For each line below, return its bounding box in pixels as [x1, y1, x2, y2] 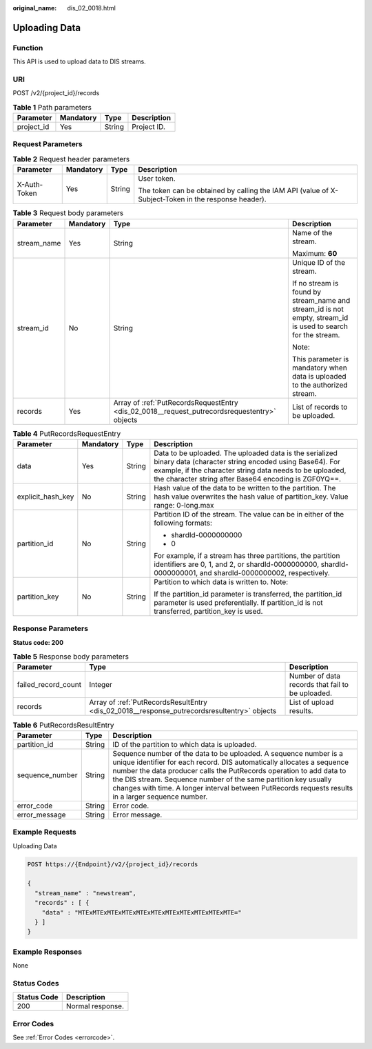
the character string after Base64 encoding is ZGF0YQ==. [154, 474, 341, 483]
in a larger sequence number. [112, 792, 208, 801]
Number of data [289, 671, 341, 681]
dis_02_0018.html [67, 4, 116, 12]
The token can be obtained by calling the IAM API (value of [138, 186, 329, 196]
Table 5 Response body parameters [12, 652, 129, 661]
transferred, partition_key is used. [154, 606, 263, 616]
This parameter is [291, 354, 349, 363]
